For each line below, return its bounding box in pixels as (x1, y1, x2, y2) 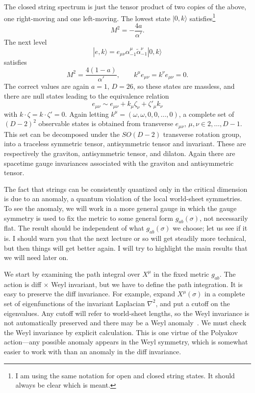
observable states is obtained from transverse (38, 118, 173, 129)
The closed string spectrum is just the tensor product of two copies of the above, (4, 1, 247, 11)
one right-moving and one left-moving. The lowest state (4, 13, 171, 23)
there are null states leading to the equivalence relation (4, 90, 169, 101)
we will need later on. (4, 252, 69, 262)
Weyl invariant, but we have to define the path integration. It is (51, 279, 243, 289)
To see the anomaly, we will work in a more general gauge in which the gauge (4, 203, 237, 213)
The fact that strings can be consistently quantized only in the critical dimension (4, 183, 248, 194)
